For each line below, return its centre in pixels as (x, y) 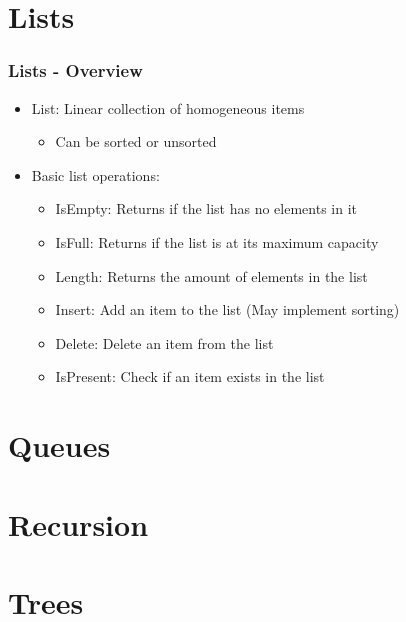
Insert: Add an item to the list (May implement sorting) (227, 309)
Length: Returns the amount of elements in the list (211, 275)
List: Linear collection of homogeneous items (168, 107)
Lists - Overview (75, 70)
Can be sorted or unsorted (136, 141)
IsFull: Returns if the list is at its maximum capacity (217, 241)
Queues (59, 445)
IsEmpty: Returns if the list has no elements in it (206, 208)
